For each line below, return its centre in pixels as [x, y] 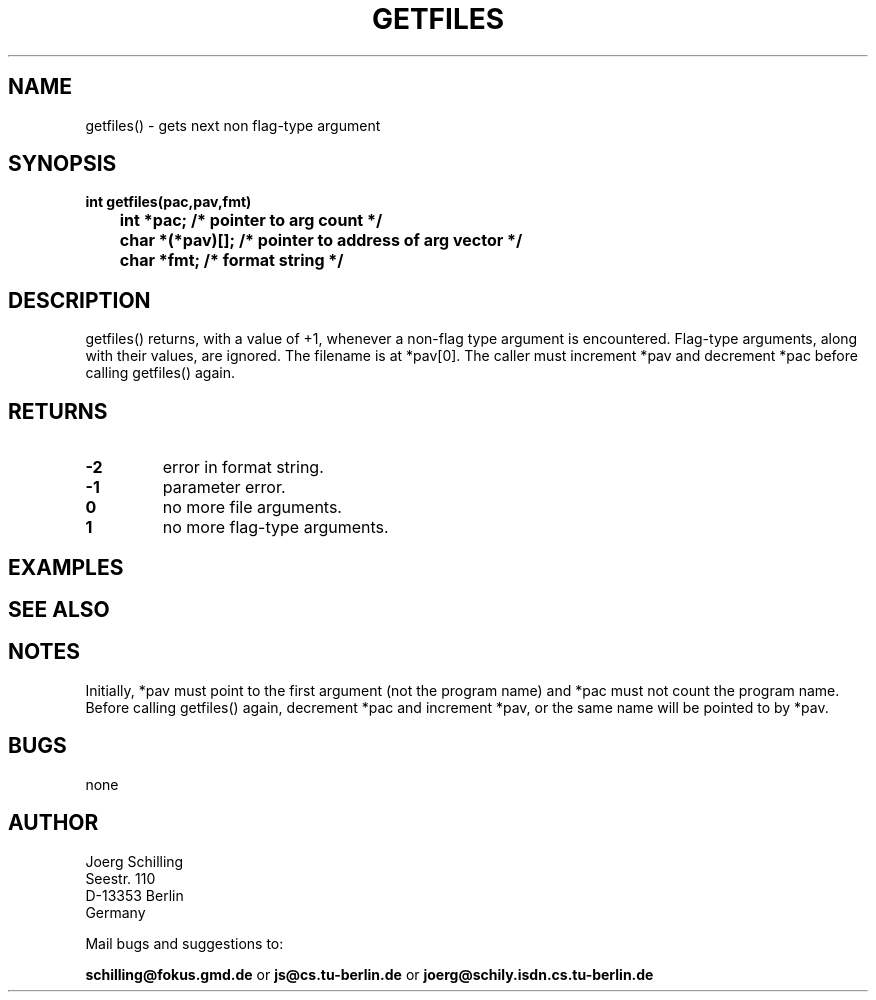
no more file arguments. [252, 507]
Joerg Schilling [134, 861]
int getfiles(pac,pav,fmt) [168, 202]
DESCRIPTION [79, 300]
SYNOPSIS [62, 164]
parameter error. [224, 487]
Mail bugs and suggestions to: [184, 943]
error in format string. [243, 467]
